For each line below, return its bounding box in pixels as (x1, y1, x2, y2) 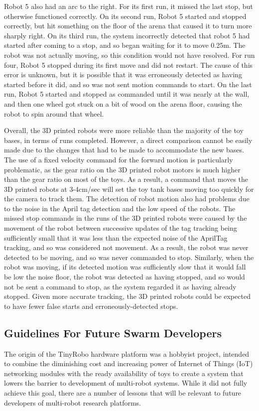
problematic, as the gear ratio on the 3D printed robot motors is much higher (4, 164, 241, 174)
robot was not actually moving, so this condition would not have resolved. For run (4, 49, 255, 60)
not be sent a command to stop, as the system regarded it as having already (4, 281, 237, 291)
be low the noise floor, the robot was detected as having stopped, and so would (4, 272, 245, 282)
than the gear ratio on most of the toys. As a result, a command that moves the (4, 174, 249, 184)
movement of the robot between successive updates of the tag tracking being (4, 223, 237, 233)
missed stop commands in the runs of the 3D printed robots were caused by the (4, 213, 247, 223)
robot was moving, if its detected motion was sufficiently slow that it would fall (4, 262, 246, 272)
